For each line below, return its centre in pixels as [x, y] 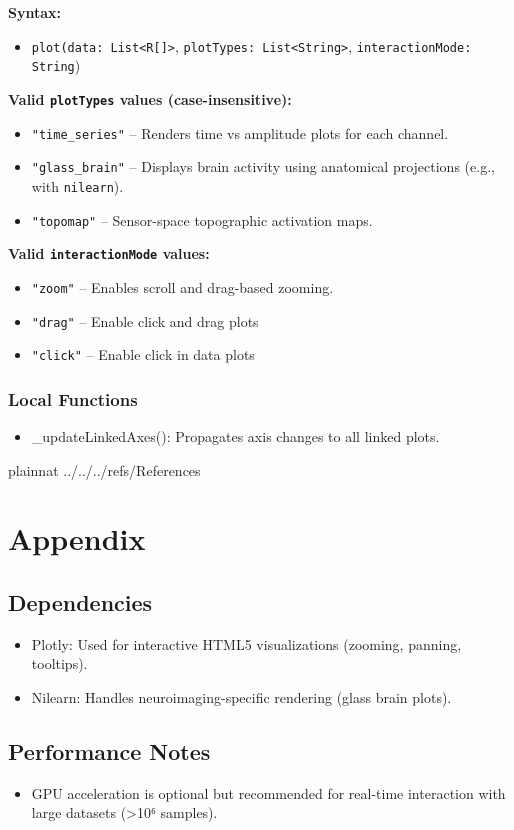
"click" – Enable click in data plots [143, 354]
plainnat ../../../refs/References [104, 469]
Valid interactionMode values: [109, 253]
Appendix [77, 538]
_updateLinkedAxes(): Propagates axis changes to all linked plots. [235, 436]
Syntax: [34, 12]
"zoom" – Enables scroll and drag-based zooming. [182, 286]
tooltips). [59, 663]
